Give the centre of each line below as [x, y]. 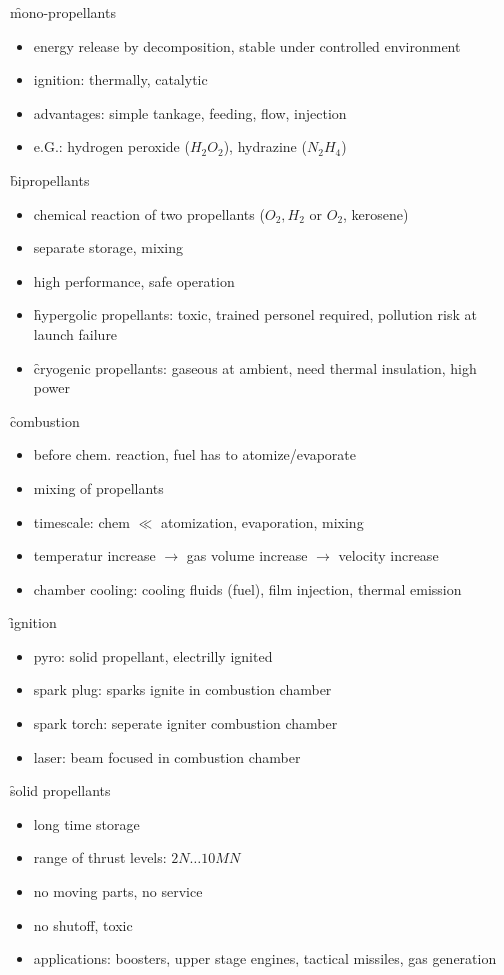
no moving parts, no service [118, 891]
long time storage [86, 823]
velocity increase [388, 555]
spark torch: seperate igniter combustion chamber [185, 723]
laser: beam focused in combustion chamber [167, 756]
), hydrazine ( [265, 146]
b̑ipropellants [50, 179]
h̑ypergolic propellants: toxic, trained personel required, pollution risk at [255, 314]
